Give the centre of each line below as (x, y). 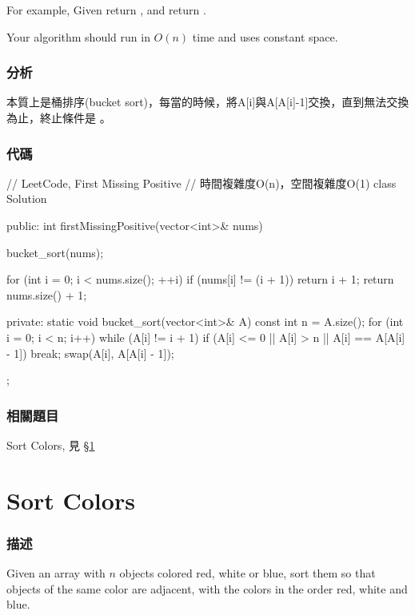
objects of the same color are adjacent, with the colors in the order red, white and (207, 588)
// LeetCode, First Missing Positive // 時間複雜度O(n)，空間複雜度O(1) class (202, 183)
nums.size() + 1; (47, 294)
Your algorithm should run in (78, 36)
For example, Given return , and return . (106, 10)
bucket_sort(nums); (55, 252)
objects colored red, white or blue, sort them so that (247, 573)
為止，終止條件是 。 (59, 117)
